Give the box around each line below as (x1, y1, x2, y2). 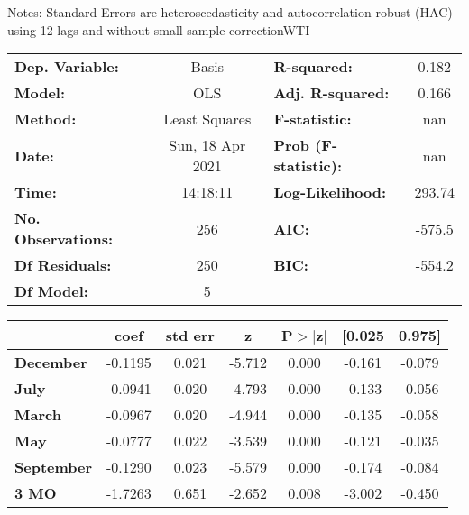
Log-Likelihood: (273, 181, 387, 203)
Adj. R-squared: (273, 82, 390, 104)
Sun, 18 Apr (169, 134, 246, 156)
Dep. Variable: (14, 56, 119, 78)
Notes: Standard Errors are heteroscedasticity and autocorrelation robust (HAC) (7, 3, 453, 21)
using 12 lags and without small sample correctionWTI (7, 20, 310, 39)
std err (165, 325, 216, 346)
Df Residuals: (14, 254, 112, 276)
